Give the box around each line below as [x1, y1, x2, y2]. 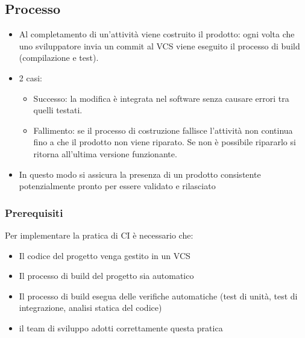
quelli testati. [33, 104, 83, 116]
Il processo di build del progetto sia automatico [19, 269, 194, 282]
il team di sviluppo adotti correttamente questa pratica [19, 321, 223, 334]
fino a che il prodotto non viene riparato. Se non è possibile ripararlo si [33, 136, 296, 148]
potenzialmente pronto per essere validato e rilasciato [19, 180, 216, 192]
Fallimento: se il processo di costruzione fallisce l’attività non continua [33, 124, 293, 136]
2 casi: [19, 71, 42, 84]
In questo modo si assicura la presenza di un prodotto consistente [19, 167, 261, 180]
